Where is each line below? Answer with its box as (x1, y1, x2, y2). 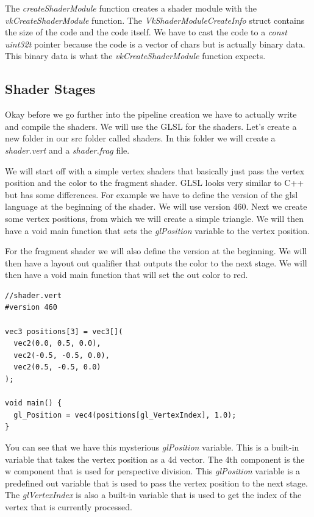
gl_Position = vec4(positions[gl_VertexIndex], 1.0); (13, 410, 237, 419)
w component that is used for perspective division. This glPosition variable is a (5, 465, 300, 477)
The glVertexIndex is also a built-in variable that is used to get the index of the (5, 488, 302, 501)
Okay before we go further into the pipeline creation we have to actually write (5, 108, 297, 121)
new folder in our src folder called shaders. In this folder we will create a (5, 132, 276, 144)
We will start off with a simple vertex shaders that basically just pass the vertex (5, 164, 305, 177)
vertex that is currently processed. (5, 500, 132, 513)
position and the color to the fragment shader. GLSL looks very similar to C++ (5, 176, 304, 189)
